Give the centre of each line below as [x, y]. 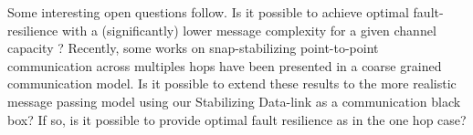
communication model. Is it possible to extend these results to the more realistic [232, 83]
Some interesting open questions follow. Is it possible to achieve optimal [208, 12]
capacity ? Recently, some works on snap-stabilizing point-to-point [193, 48]
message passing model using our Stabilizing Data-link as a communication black [234, 101]
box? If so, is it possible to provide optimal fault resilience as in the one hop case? [237, 119]
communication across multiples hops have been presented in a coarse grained [225, 65]
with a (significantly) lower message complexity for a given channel [249, 30]
